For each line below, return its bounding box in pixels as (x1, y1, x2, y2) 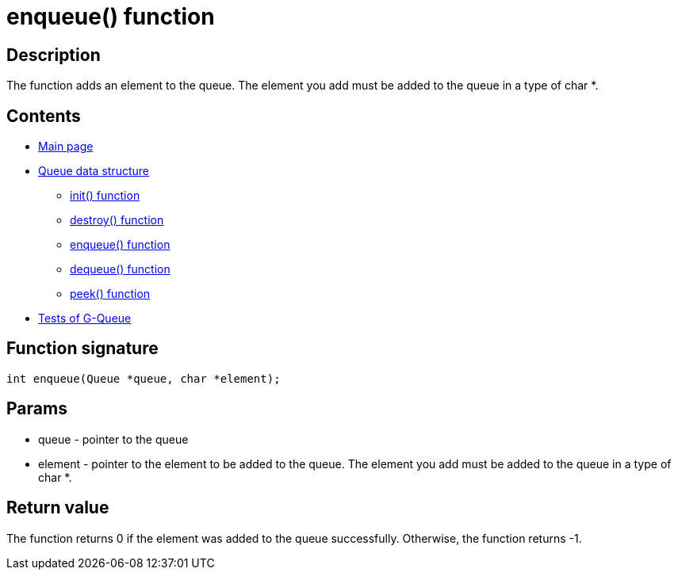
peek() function (70, 287, 151, 301)
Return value (6, 498, 109, 518)
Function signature (6, 338, 159, 359)
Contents (6, 105, 81, 126)
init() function (70, 189, 140, 203)
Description (6, 44, 101, 65)
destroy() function (70, 213, 164, 227)
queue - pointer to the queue (38, 432, 189, 446)
